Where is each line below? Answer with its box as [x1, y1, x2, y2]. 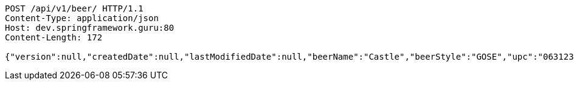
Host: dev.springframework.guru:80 [5, 23, 175, 33]
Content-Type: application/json [5, 13, 159, 23]
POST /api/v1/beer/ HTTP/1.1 [5, 4, 143, 13]
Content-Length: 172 [5, 33, 103, 42]
